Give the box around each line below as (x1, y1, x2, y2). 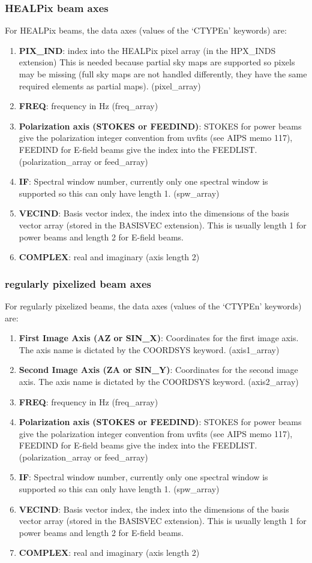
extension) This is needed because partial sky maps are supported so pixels (19, 56, 295, 68)
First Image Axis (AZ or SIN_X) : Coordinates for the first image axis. (19, 332, 299, 344)
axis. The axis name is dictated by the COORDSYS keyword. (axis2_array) (19, 375, 299, 387)
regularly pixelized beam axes (5, 276, 151, 291)
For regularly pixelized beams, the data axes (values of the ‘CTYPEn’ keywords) (5, 299, 302, 312)
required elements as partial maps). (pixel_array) (19, 79, 201, 92)
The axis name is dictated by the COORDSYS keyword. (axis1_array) (19, 343, 280, 356)
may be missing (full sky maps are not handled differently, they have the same (19, 68, 307, 80)
